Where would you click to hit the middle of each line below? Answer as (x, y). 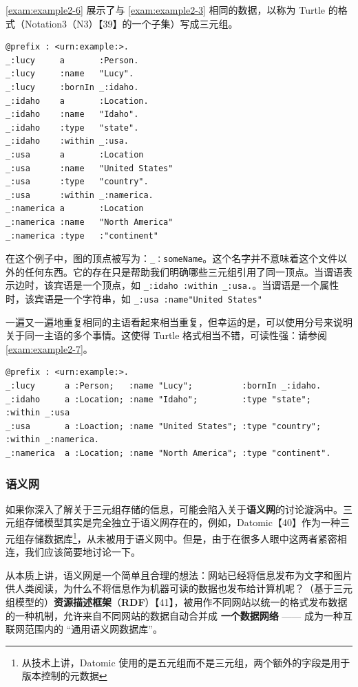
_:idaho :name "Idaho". (72, 115)
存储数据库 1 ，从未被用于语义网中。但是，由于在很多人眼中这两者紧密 (181, 537)
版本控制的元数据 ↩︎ (64, 676)
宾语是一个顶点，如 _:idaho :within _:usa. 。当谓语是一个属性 (196, 285)
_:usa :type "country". (77, 182)
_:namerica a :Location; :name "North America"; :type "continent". (168, 453)
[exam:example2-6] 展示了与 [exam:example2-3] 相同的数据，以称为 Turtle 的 (172, 10)
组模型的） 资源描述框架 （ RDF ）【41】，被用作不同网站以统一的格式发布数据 (177, 602)
